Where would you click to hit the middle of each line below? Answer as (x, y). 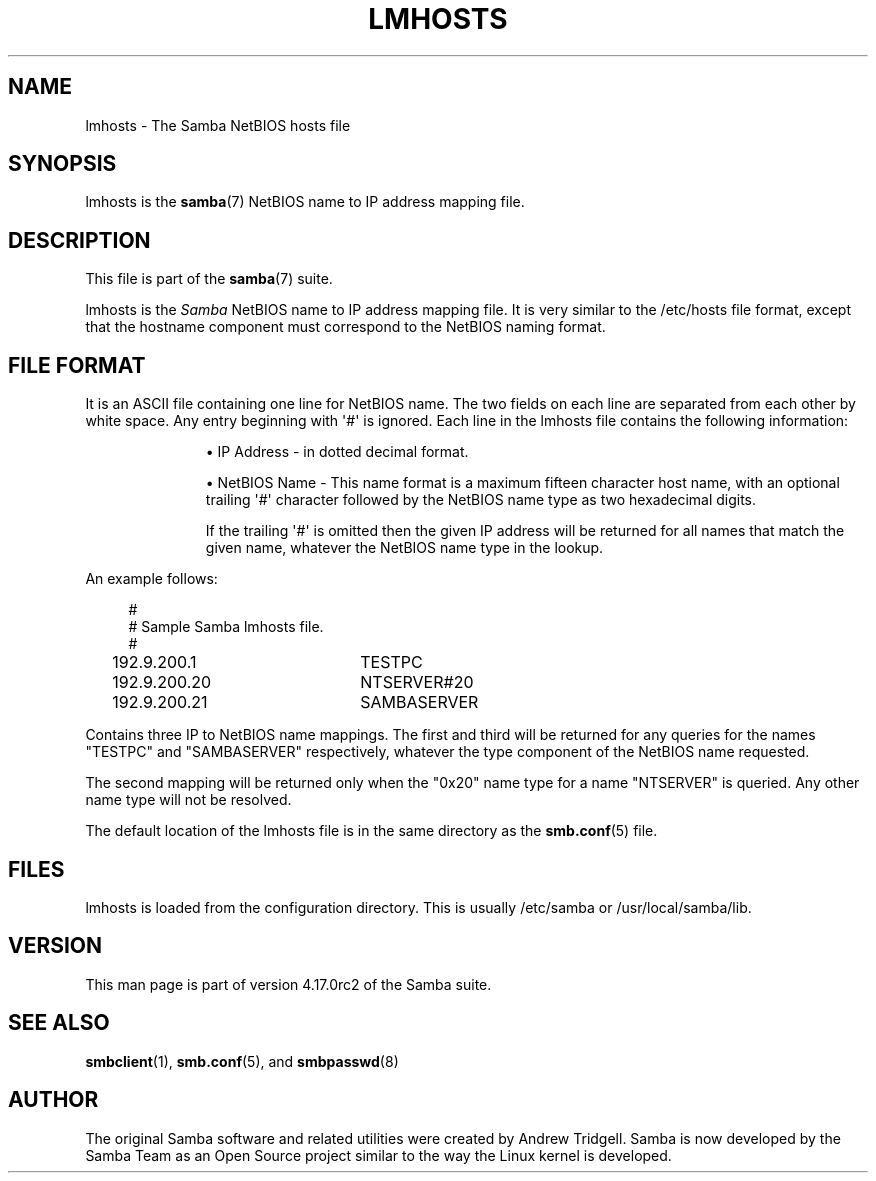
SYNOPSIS (62, 164)
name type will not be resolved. (188, 800)
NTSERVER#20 (417, 682)
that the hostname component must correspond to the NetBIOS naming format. (345, 327)
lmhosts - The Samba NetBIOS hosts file (218, 125)
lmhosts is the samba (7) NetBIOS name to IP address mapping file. (305, 202)
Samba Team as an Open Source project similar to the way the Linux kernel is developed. (378, 1155)
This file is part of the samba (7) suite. (209, 279)
